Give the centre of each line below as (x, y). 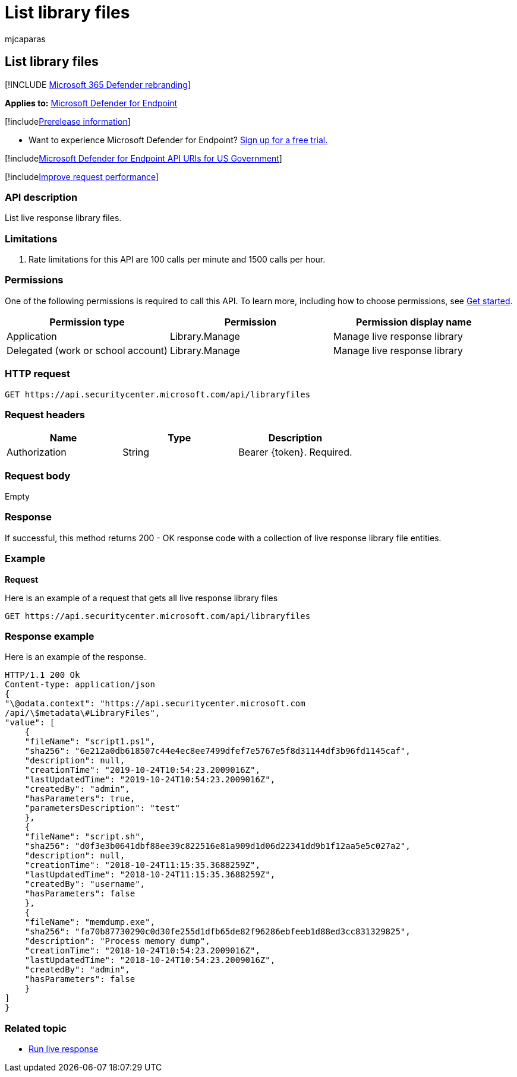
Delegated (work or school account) (87, 350)
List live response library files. (63, 218)
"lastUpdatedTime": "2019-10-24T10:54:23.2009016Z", (150, 780)
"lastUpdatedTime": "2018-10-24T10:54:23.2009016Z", (150, 960)
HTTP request (37, 374)
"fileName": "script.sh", (85, 837)
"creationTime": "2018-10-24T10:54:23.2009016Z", (142, 951)
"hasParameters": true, (80, 799)
